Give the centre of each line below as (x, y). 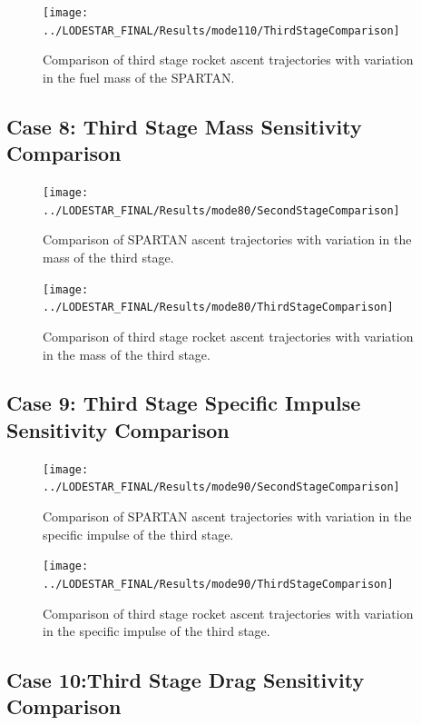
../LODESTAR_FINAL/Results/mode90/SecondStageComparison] (221, 487)
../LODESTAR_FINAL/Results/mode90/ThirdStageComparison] (218, 584)
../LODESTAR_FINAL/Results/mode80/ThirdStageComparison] (218, 308)
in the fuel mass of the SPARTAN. (139, 77)
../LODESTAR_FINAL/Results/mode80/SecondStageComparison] (221, 210)
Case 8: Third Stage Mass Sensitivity (184, 126)
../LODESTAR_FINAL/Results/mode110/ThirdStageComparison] (221, 30)
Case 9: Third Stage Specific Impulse (184, 403)
